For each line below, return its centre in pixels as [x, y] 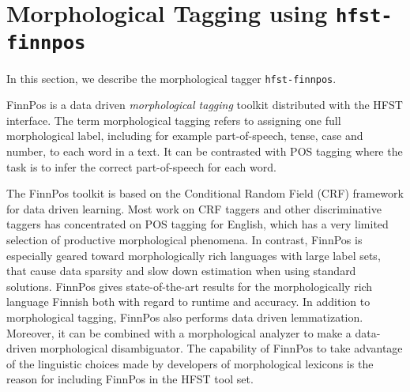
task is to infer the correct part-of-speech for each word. [141, 166]
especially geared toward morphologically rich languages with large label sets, [194, 255]
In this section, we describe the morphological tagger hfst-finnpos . [171, 78]
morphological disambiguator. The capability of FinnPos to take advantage [221, 348]
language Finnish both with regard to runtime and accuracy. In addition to [188, 302]
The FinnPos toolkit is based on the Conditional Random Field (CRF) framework [205, 193]
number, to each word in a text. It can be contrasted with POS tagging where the [205, 151]
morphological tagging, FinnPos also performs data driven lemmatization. [185, 317]
